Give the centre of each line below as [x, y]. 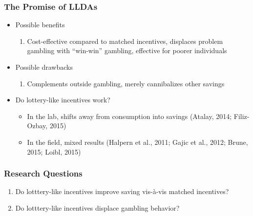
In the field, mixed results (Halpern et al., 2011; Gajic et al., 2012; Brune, [137, 142]
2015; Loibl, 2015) [54, 151]
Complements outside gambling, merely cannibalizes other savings [126, 83]
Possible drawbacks [44, 67]
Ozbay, [37, 126]
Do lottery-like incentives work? [63, 100]
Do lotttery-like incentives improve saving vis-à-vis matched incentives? [122, 191]
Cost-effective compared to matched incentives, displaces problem [125, 41]
